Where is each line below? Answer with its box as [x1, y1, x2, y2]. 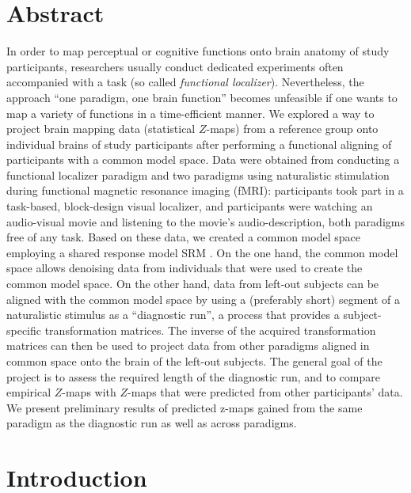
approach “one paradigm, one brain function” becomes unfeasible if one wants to [6, 89, 398, 105]
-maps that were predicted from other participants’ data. [127, 384, 403, 400]
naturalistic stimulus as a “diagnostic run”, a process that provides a [6, 306, 340, 323]
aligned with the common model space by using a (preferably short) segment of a [6, 290, 401, 307]
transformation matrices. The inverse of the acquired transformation [44, 321, 376, 338]
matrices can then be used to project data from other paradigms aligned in [6, 337, 370, 354]
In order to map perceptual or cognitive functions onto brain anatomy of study [6, 43, 390, 59]
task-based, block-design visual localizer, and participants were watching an [6, 198, 373, 214]
